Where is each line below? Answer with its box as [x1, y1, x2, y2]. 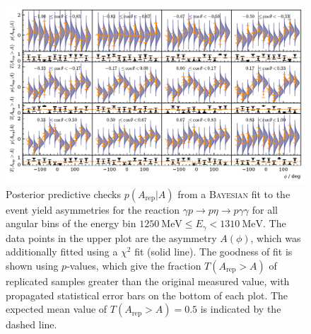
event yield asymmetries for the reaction [6, 202, 180, 217]
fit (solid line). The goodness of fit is [134, 244, 293, 259]
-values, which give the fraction [66, 258, 201, 272]
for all [252, 202, 278, 217]
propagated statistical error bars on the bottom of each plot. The [6, 287, 288, 302]
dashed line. [6, 317, 57, 332]
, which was [250, 230, 301, 245]
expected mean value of [6, 301, 107, 316]
